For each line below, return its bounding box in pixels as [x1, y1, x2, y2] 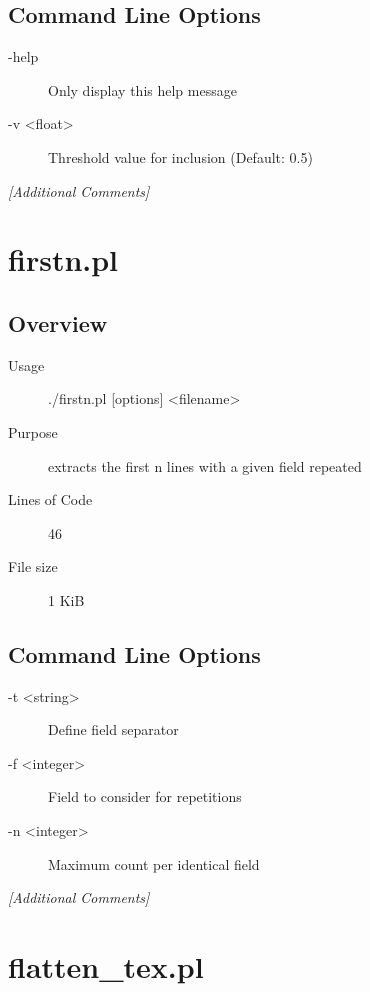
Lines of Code [8, 489, 93, 510]
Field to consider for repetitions [48, 786, 242, 807]
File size [8, 556, 58, 577]
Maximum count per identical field [48, 853, 260, 874]
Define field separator [48, 719, 179, 740]
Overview [8, 307, 108, 338]
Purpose [8, 421, 58, 442]
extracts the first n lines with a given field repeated [48, 455, 362, 476]
